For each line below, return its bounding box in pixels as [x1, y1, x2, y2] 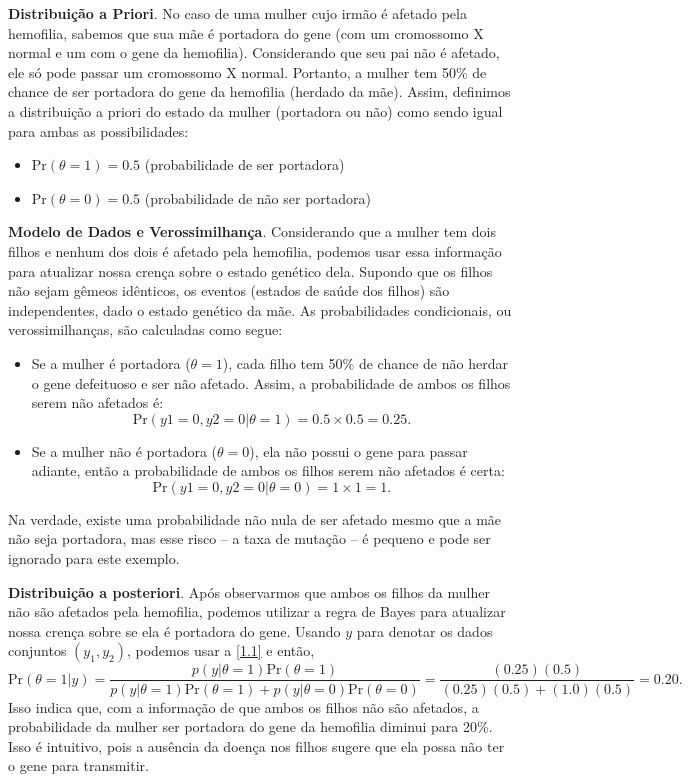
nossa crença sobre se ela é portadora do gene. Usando [8, 620, 341, 641]
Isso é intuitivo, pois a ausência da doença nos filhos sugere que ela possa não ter [8, 735, 505, 756]
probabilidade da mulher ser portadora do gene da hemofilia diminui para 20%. [8, 716, 493, 737]
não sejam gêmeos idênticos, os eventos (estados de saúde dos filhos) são [8, 280, 450, 301]
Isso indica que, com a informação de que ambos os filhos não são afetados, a [8, 696, 479, 717]
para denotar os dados [356, 620, 493, 641]
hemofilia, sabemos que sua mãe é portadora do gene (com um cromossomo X [8, 22, 484, 43]
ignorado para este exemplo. [8, 548, 180, 569]
